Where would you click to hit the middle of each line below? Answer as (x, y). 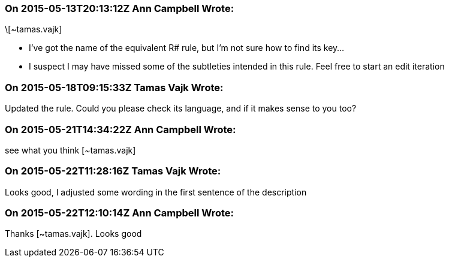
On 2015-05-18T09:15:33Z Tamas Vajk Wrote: (114, 87)
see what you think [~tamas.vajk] (70, 150)
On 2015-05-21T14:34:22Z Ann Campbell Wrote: (120, 129)
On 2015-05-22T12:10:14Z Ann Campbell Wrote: (119, 213)
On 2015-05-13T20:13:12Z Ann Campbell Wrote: (120, 8)
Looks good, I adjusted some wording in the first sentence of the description (156, 192)
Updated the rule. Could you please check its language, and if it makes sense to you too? (181, 109)
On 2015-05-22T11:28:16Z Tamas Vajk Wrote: (113, 171)
